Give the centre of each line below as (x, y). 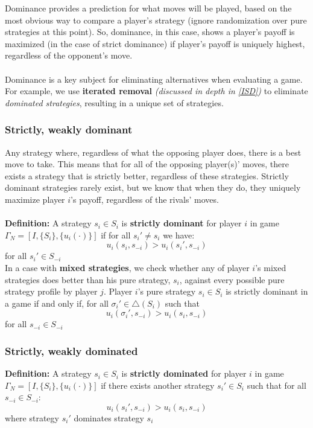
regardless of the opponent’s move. (69, 55)
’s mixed (271, 267)
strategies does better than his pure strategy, (88, 279)
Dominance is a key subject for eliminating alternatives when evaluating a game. (154, 79)
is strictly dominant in (267, 291)
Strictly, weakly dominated (71, 350)
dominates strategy (109, 417)
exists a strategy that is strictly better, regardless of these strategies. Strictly (147, 175)
